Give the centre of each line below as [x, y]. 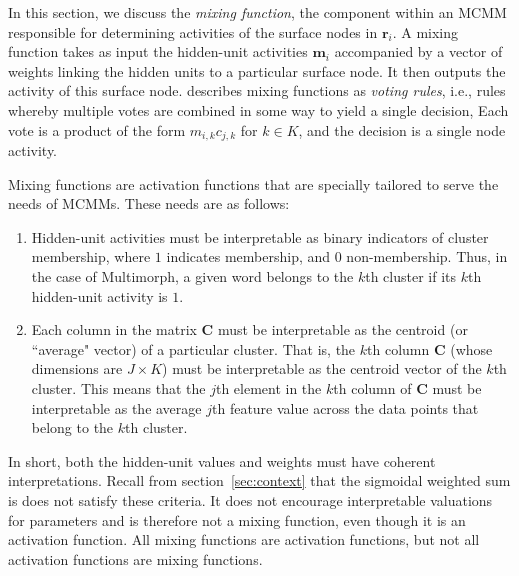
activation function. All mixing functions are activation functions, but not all [244, 539]
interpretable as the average [116, 407]
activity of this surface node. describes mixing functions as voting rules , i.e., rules [257, 90]
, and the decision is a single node [402, 129]
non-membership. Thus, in [427, 256]
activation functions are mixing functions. [135, 558]
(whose [471, 348]
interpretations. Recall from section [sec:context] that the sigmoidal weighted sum [259, 480]
